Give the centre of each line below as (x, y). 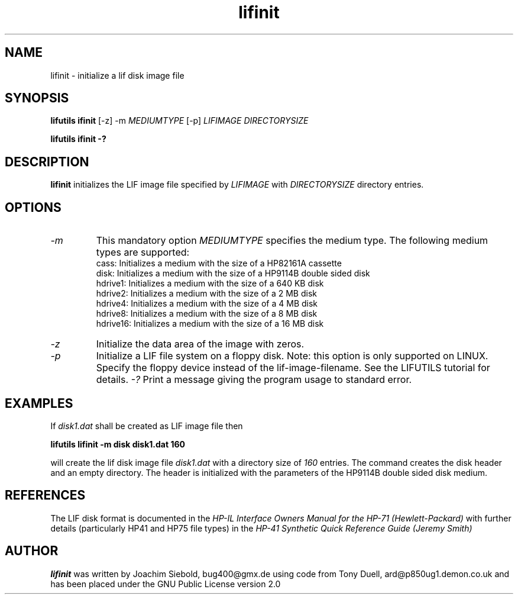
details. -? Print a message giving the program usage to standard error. (254, 380)
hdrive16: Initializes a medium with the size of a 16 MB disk (210, 324)
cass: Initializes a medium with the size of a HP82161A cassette (219, 263)
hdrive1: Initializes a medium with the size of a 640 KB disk (210, 284)
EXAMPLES (39, 403)
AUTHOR (32, 551)
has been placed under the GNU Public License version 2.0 (166, 584)
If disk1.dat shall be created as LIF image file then (147, 426)
